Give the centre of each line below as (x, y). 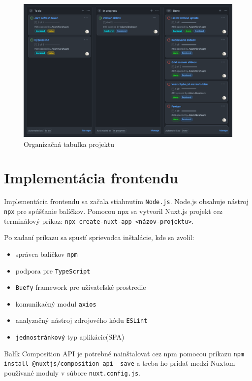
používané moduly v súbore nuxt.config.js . (72, 373)
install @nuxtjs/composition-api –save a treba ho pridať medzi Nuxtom (120, 363)
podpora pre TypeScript (53, 270)
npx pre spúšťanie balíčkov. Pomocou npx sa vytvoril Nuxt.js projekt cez (113, 211)
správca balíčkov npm (47, 254)
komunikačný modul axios (56, 303)
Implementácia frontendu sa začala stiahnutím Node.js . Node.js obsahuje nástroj (126, 201)
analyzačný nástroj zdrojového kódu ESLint (81, 320)
